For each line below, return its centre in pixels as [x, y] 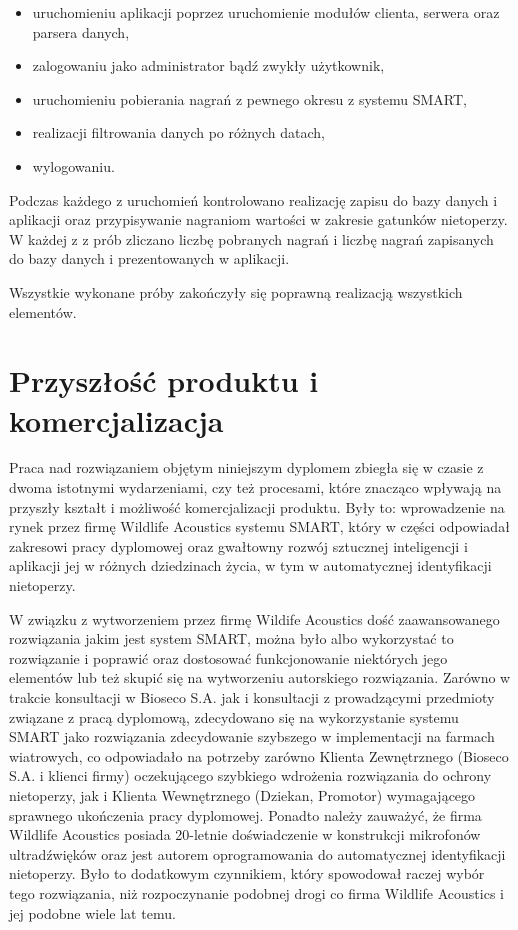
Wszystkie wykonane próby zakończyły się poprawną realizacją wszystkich [236, 291]
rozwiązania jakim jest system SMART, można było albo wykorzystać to [231, 638]
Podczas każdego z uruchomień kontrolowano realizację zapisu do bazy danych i [253, 199]
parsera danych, [81, 31]
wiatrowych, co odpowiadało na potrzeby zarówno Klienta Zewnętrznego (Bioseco [259, 755]
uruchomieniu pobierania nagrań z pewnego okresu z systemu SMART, [250, 98]
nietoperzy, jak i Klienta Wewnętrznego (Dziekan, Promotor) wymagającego [242, 794]
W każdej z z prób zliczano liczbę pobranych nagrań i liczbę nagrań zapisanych [251, 238]
